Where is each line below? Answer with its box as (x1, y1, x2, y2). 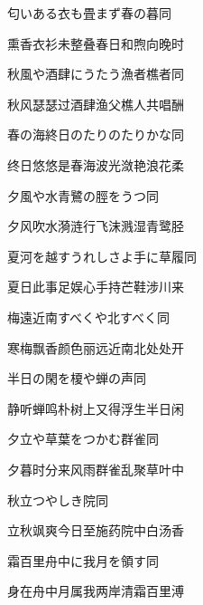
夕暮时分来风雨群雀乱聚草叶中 (7, 459, 184, 478)
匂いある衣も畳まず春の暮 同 (7, 4, 171, 22)
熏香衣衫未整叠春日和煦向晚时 (7, 34, 184, 53)
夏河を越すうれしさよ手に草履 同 (7, 246, 197, 265)
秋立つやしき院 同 (7, 490, 108, 509)
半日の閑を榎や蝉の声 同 (7, 369, 146, 388)
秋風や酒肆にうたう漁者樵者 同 (7, 64, 184, 83)
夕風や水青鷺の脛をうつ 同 (7, 186, 159, 205)
